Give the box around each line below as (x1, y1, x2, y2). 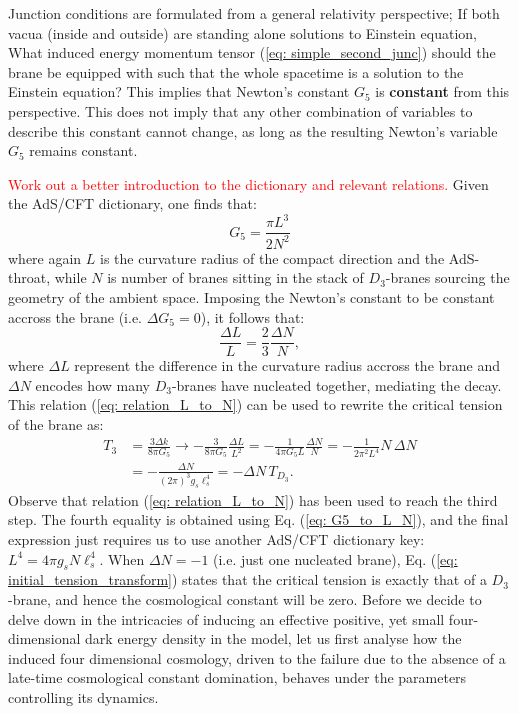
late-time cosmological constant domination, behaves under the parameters (8, 667, 467, 688)
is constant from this (375, 81, 510, 102)
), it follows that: (200, 306, 305, 327)
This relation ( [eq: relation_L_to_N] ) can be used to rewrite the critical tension (8, 394, 503, 415)
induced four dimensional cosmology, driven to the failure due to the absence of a (8, 647, 506, 668)
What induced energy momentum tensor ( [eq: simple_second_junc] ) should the (8, 42, 496, 63)
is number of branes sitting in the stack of (107, 267, 364, 288)
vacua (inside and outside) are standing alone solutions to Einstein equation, (8, 22, 477, 43)
